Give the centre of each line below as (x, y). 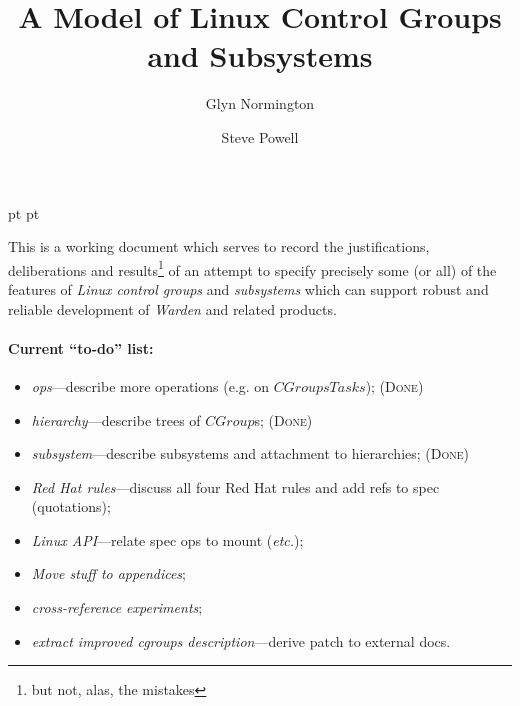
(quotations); (71, 506)
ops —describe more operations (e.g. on (150, 385)
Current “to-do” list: (81, 347)
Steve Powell (260, 136)
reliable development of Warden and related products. (172, 308)
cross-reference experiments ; (117, 607)
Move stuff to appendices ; (109, 573)
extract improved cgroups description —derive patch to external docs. (241, 640)
